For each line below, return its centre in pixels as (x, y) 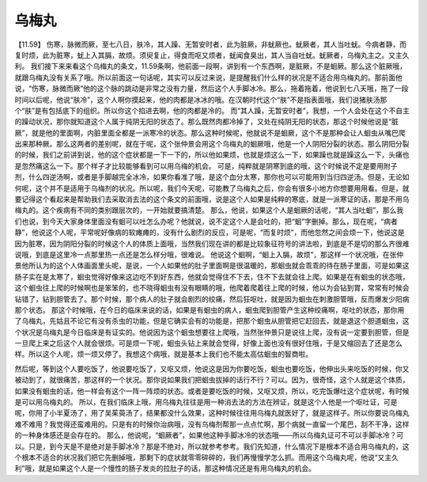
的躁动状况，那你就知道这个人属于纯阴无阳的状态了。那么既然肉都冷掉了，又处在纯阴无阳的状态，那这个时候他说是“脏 (207, 122)
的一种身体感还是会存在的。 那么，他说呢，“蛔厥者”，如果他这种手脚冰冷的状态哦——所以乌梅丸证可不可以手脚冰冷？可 (209, 435)
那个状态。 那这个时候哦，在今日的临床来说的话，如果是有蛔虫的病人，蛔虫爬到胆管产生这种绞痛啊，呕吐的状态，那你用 (210, 309)
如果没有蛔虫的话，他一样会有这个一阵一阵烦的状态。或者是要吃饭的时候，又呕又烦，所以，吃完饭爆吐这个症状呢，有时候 (212, 391)
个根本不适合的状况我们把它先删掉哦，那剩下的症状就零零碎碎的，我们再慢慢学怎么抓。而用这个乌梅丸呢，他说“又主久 (207, 457)
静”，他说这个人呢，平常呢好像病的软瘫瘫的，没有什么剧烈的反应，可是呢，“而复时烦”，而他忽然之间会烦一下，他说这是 (210, 233)
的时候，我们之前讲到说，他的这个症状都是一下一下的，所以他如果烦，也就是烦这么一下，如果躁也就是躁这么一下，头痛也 (212, 155)
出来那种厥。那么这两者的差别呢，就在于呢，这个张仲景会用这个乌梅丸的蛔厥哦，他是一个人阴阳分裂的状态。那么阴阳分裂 (212, 144)
